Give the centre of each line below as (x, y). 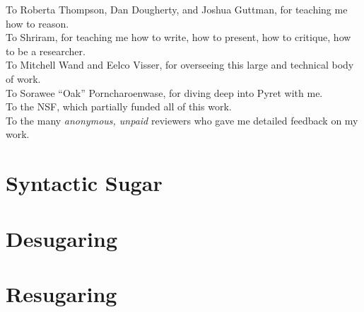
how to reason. (37, 23)
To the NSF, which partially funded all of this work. (119, 106)
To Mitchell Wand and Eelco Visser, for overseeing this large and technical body (180, 65)
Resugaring (61, 293)
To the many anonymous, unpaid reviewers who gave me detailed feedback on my (182, 120)
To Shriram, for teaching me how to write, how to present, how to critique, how (178, 37)
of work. (23, 78)
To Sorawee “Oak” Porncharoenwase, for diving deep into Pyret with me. (164, 92)
